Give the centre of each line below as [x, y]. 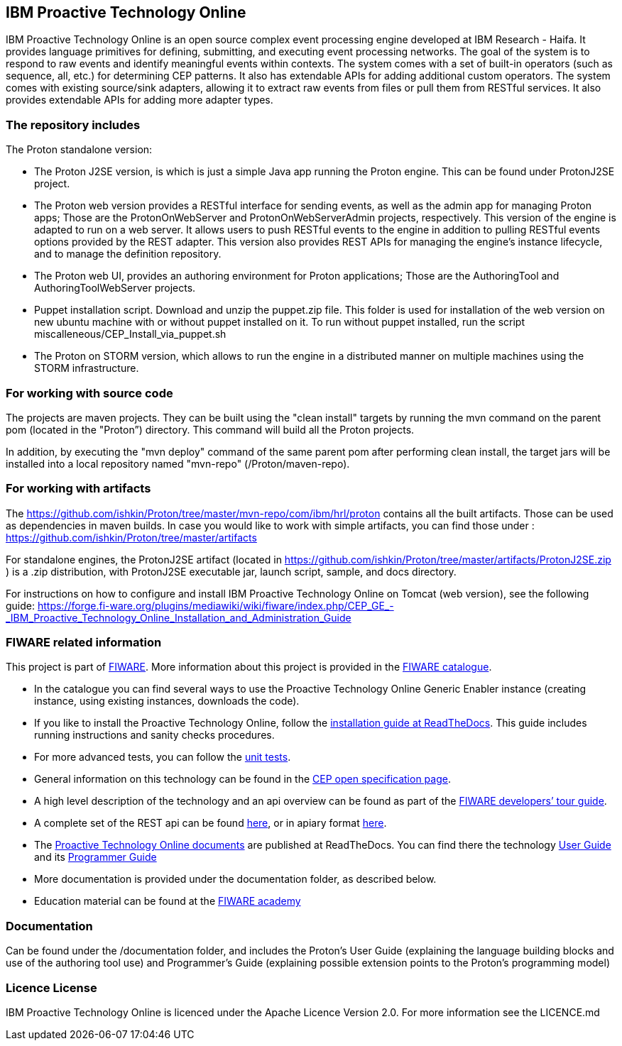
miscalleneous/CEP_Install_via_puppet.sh [130, 334]
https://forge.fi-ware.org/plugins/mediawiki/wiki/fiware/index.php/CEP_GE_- [215, 605]
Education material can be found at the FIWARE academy [168, 901]
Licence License [51, 987]
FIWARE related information [84, 643]
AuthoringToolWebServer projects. [115, 288]
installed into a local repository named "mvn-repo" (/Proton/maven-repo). [178, 463]
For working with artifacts [78, 489]
